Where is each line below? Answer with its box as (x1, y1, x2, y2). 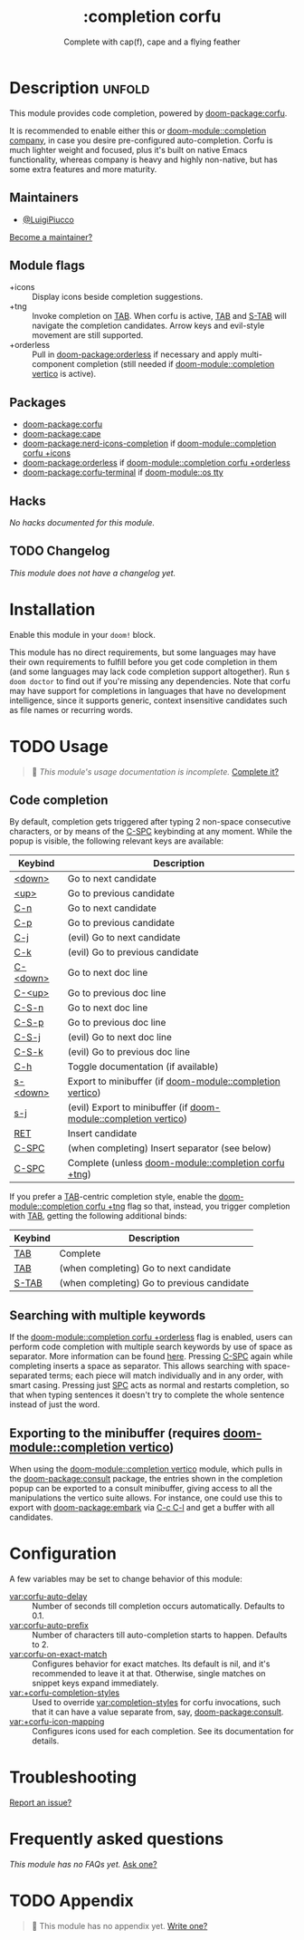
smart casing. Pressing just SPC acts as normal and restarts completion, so (9, 1380, 290, 1391)
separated (9, 1370, 48, 1381)
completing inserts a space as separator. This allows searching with (9, 1361, 262, 1372)
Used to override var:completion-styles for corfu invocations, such (32, 1697, 281, 1707)
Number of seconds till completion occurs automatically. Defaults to (32, 1601, 285, 1611)
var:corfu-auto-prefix (9, 1620, 89, 1630)
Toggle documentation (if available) (67, 1060, 219, 1073)
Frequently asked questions (9, 1829, 224, 1849)
